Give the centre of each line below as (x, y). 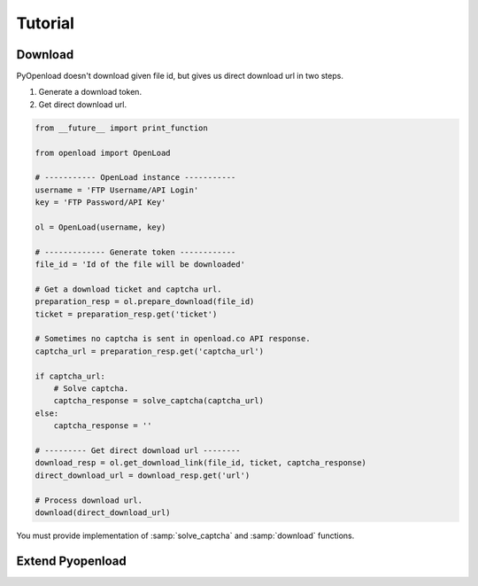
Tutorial (46, 23)
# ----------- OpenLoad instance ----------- (135, 178)
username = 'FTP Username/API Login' (117, 190)
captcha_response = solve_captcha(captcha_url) (159, 401)
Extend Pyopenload (72, 561)
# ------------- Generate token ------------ (135, 252)
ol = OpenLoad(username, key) (100, 227)
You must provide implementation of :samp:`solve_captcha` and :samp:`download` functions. (185, 535)
